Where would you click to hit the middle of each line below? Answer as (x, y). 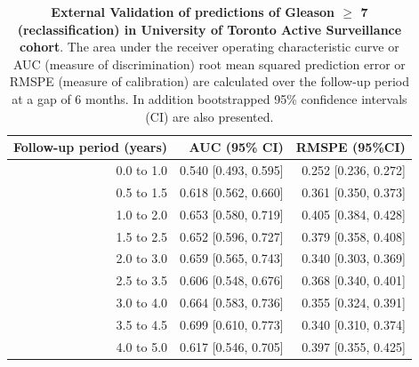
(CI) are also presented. (209, 116)
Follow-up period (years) (91, 147)
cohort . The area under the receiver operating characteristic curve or (209, 47)
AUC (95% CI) (236, 147)
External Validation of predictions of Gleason (193, 12)
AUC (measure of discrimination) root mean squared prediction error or (209, 64)
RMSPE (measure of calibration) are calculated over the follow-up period (209, 81)
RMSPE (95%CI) (351, 147)
